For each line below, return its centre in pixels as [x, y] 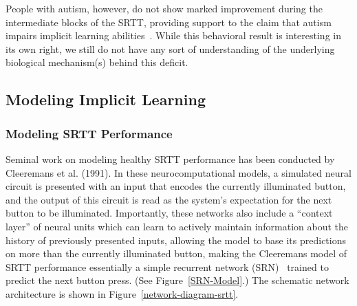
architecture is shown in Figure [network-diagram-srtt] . [122, 293]
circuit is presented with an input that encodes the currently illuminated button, [176, 186]
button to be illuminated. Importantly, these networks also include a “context [169, 213]
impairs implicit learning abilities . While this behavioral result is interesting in [173, 35]
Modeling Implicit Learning [106, 99]
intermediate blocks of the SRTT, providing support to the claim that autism [169, 22]
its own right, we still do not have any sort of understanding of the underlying [170, 48]
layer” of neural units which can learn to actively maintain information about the [177, 226]
